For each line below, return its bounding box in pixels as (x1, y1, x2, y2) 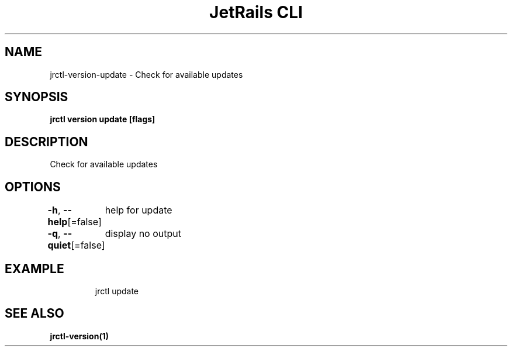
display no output (105, 228, 181, 240)
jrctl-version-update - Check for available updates (50, 69, 243, 80)
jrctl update (95, 285, 139, 296)
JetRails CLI (209, 2, 303, 22)
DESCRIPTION (5, 134, 88, 149)
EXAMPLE (5, 261, 64, 276)
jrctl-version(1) (50, 331, 109, 341)
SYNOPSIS (5, 90, 68, 105)
